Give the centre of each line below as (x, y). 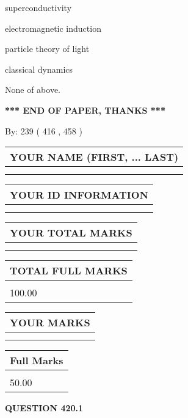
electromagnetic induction (53, 28)
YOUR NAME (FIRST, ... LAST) (94, 157)
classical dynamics (39, 69)
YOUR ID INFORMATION (79, 195)
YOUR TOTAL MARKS (71, 233)
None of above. (33, 90)
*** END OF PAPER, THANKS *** (85, 110)
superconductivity (38, 7)
